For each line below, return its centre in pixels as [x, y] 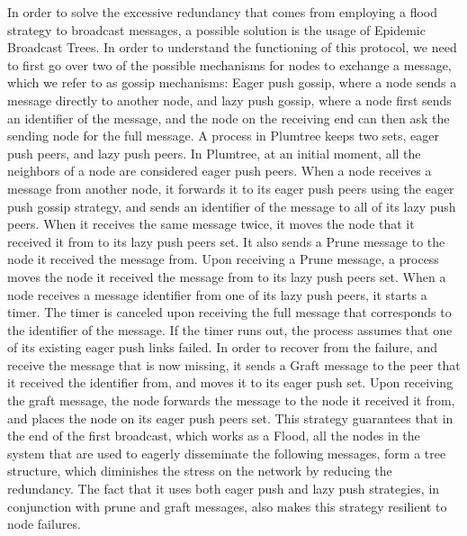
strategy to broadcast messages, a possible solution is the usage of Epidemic [216, 29]
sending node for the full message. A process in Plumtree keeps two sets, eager [224, 136]
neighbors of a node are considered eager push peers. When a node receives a [220, 171]
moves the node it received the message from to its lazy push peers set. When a [227, 276]
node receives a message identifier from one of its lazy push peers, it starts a [217, 294]
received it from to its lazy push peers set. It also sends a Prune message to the [226, 241]
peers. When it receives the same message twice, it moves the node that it [211, 224]
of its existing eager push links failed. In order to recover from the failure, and [223, 347]
